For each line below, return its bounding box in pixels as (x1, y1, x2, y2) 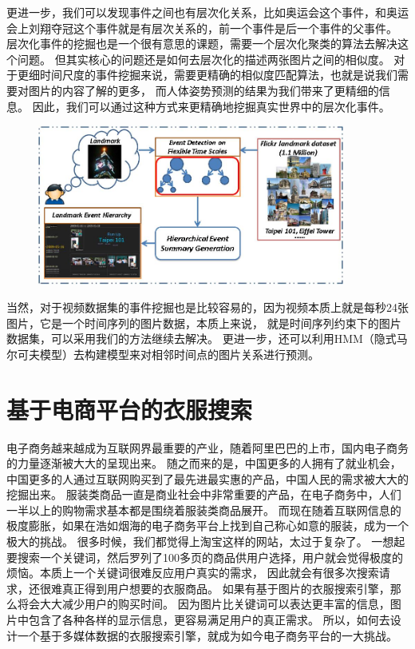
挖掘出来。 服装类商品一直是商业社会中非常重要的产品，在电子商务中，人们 (6, 486, 401, 503)
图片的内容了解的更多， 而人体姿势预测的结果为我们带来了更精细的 (28, 82, 379, 98)
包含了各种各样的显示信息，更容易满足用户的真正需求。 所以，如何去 (28, 611, 390, 628)
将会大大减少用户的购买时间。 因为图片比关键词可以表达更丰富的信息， (17, 595, 390, 612)
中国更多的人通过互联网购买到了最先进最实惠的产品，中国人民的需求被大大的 (6, 470, 409, 487)
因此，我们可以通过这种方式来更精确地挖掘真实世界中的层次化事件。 (32, 98, 390, 114)
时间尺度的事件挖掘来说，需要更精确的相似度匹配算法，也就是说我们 (39, 66, 397, 83)
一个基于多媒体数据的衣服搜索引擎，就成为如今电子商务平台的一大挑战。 (17, 627, 397, 643)
